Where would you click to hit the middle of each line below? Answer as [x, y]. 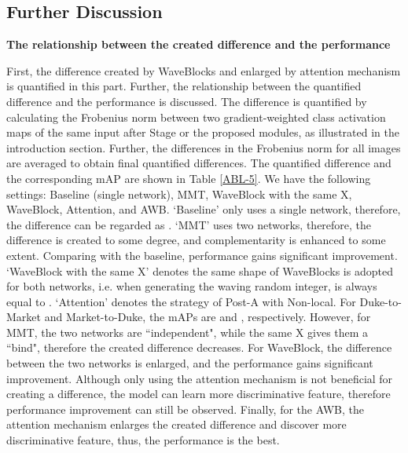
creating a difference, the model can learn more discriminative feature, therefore [198, 394]
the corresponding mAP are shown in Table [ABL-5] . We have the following [189, 178]
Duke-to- [380, 301]
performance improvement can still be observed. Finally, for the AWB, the [185, 409]
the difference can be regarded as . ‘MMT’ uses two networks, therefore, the [189, 224]
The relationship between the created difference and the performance [198, 44]
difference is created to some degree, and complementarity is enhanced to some [196, 240]
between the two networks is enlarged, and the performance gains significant [190, 363]
